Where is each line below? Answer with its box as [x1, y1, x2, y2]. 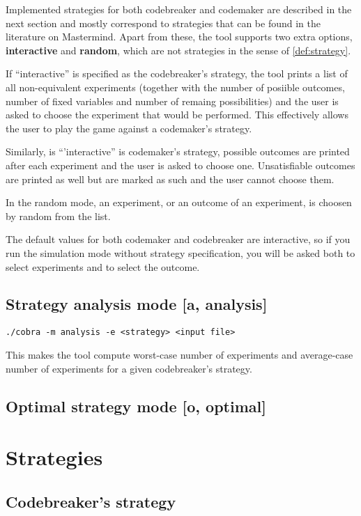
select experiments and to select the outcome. [6, 259, 200, 274]
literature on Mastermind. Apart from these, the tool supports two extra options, [6, 29, 353, 44]
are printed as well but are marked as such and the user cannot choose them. [6, 171, 335, 186]
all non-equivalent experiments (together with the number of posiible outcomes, [6, 79, 345, 94]
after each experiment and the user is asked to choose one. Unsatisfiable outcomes [6, 157, 355, 172]
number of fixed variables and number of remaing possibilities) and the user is [6, 93, 339, 108]
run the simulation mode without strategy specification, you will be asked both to [6, 245, 355, 260]
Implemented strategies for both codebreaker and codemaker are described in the [6, 2, 352, 16]
